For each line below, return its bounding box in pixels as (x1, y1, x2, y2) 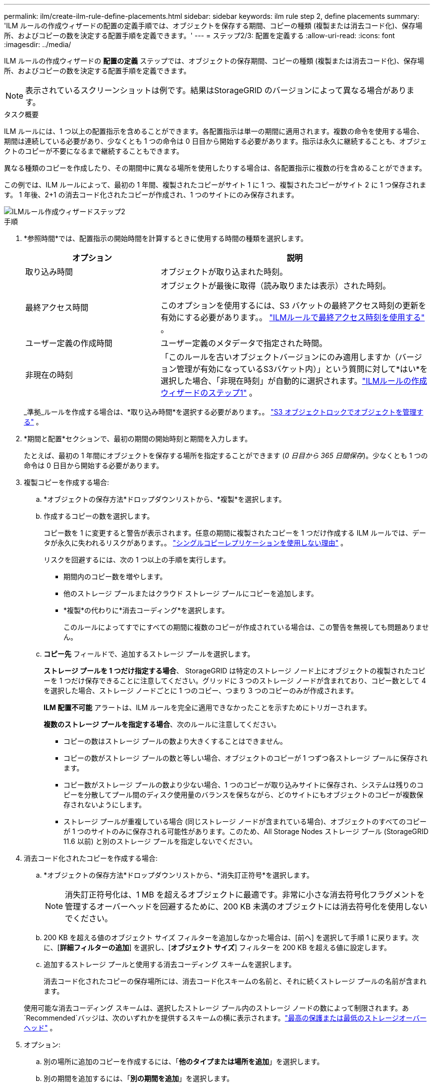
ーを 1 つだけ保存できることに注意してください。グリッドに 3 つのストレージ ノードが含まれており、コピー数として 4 (44, 676, 426, 685)
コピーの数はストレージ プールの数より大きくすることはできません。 (63, 737, 287, 745)
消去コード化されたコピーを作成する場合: (24, 854, 158, 862)
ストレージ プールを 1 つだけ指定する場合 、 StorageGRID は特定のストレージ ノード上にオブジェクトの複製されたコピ (44, 666, 426, 675)
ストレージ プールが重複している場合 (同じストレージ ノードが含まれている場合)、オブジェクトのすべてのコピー (63, 817, 427, 826)
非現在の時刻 (25, 370, 73, 380)
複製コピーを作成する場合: (24, 478, 109, 486)
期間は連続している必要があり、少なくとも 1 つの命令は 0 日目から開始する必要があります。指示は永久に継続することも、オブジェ (4, 137, 427, 145)
